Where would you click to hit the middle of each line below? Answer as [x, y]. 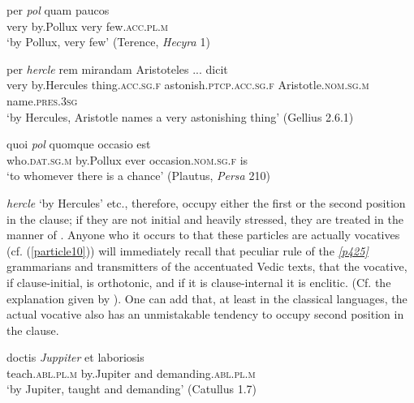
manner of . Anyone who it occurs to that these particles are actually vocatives [203, 235]
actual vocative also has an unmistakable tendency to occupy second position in [205, 314]
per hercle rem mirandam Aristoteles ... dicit [117, 69]
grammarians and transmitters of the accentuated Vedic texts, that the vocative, [207, 266]
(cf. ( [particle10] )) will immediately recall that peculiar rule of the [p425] [188, 250]
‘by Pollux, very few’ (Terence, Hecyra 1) [108, 42]
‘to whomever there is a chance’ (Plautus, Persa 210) [138, 176]
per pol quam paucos [58, 10]
